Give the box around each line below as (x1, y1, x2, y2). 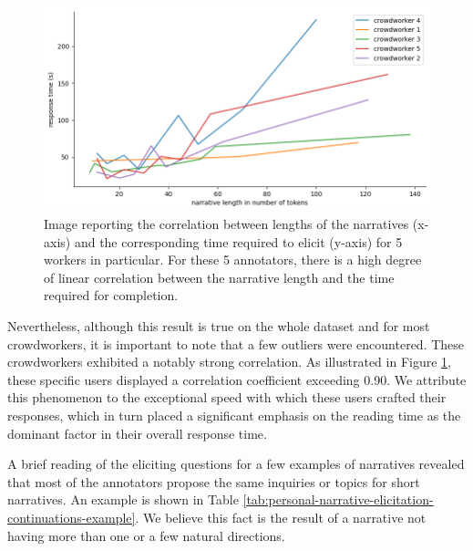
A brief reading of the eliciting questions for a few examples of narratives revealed (7, 454, 465, 473)
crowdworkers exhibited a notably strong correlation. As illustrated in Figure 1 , (7, 352, 451, 371)
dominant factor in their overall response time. (7, 423, 267, 442)
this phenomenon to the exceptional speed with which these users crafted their (7, 388, 447, 407)
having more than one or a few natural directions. (7, 525, 285, 545)
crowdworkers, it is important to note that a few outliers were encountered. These (7, 334, 465, 353)
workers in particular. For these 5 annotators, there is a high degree (44, 250, 422, 269)
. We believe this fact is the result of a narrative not (135, 507, 427, 526)
